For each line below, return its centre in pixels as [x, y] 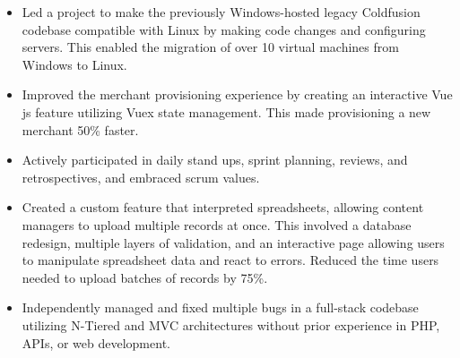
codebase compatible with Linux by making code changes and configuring [224, 29]
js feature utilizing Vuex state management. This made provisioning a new [226, 111]
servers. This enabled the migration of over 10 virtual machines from [210, 47]
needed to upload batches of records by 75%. [145, 277]
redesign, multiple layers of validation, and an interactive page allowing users [233, 242]
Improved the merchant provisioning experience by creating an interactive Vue [237, 94]
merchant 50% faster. [80, 129]
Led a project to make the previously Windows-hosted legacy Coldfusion [221, 12]
